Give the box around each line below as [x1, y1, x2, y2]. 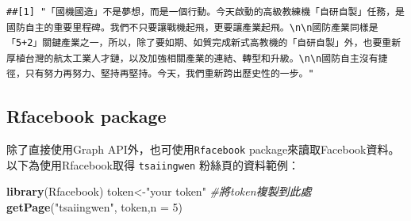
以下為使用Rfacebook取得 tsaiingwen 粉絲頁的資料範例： [6, 156, 299, 173]
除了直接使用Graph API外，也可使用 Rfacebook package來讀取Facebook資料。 [6, 141, 400, 158]
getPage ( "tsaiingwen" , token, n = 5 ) [6, 199, 183, 215]
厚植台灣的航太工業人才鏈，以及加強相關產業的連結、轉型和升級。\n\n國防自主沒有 [6, 52, 378, 64]
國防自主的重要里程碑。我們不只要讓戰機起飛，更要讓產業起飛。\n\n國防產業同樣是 [6, 21, 378, 33]
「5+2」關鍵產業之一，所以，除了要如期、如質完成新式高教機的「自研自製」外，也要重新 [6, 37, 401, 49]
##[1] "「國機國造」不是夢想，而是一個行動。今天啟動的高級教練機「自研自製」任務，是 [6, 6, 405, 17]
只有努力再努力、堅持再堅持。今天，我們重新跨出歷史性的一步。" [25, 68, 314, 80]
